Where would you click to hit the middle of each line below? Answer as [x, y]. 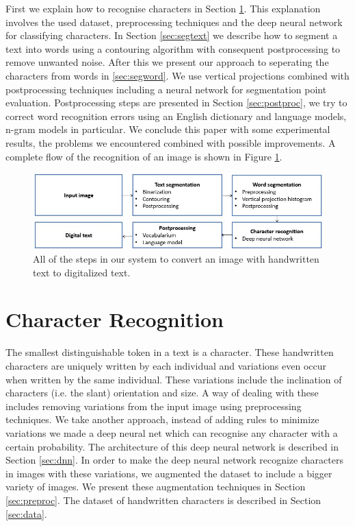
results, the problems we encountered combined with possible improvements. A [171, 142]
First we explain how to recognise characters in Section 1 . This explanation [163, 8]
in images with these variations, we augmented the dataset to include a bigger [169, 473]
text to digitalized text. [82, 272]
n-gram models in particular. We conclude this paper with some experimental [168, 129]
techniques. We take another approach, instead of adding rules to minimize [162, 419]
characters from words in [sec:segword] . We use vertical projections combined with [177, 75]
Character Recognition [115, 319]
